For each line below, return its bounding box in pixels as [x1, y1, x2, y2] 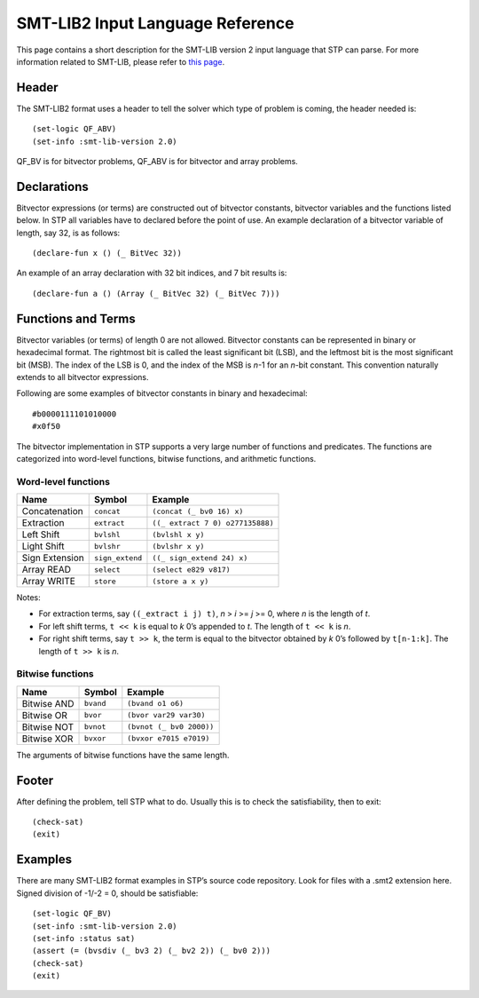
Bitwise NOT [21, 720, 75, 733]
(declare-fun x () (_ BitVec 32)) [32, 249, 182, 258]
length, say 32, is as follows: [16, 227, 121, 238]
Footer [16, 772, 54, 788]
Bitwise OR [21, 709, 68, 721]
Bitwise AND [21, 697, 75, 709]
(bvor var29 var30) [127, 710, 206, 720]
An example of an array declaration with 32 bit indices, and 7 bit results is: [16, 267, 287, 279]
